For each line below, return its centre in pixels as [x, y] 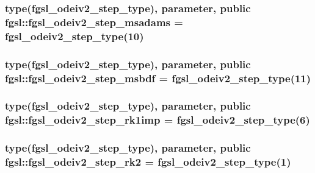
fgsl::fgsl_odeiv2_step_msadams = [94, 22]
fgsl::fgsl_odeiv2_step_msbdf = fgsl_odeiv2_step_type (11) [158, 78]
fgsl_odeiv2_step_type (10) [74, 36]
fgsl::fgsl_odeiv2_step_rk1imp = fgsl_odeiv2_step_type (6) [157, 120]
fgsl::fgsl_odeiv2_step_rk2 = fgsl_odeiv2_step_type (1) [148, 162]
